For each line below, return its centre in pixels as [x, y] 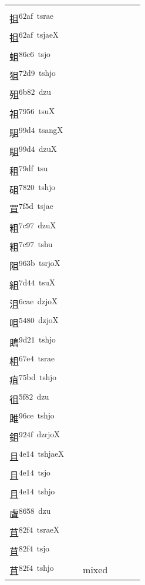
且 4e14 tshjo [32, 493]
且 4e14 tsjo [30, 474]
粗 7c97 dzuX [33, 227]
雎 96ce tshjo [32, 417]
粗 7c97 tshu [31, 246]
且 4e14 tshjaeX [37, 455]
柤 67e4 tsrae [32, 360]
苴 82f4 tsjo [29, 551]
